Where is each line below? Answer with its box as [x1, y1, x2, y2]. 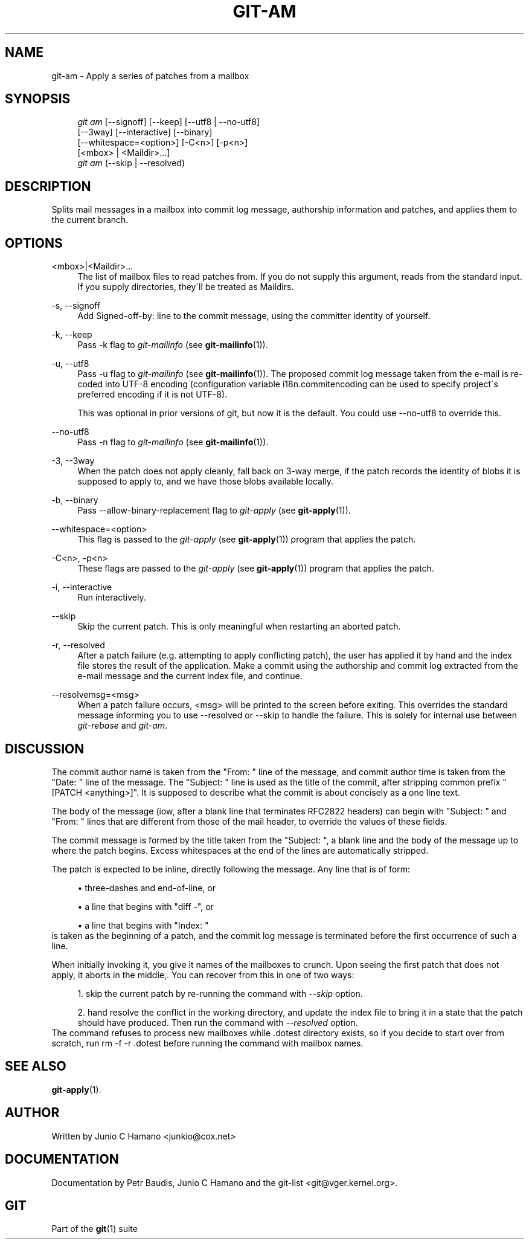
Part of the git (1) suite [51, 1223, 138, 1234]
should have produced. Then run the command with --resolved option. [77, 1017, 358, 1028]
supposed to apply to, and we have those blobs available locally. [77, 476, 334, 487]
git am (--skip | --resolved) [77, 158, 185, 169]
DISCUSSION [5, 741, 85, 756]
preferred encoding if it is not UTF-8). [77, 389, 228, 400]
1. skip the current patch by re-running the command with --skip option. [77, 988, 363, 999]
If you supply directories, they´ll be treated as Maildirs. [77, 282, 294, 292]
